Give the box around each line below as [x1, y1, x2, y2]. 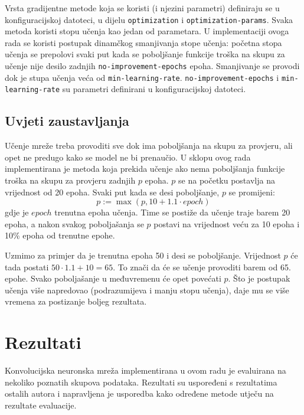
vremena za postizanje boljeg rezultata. [5, 295, 147, 308]
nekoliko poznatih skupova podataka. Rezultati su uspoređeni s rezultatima [5, 375, 277, 388]
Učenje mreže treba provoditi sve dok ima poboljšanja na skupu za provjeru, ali [5, 139, 293, 152]
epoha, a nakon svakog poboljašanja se [5, 217, 144, 230]
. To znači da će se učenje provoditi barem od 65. [113, 260, 291, 273]
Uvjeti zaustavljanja [5, 112, 129, 130]
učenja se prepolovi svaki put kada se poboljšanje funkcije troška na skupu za [5, 48, 285, 60]
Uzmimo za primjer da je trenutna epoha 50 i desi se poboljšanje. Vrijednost [5, 249, 281, 261]
